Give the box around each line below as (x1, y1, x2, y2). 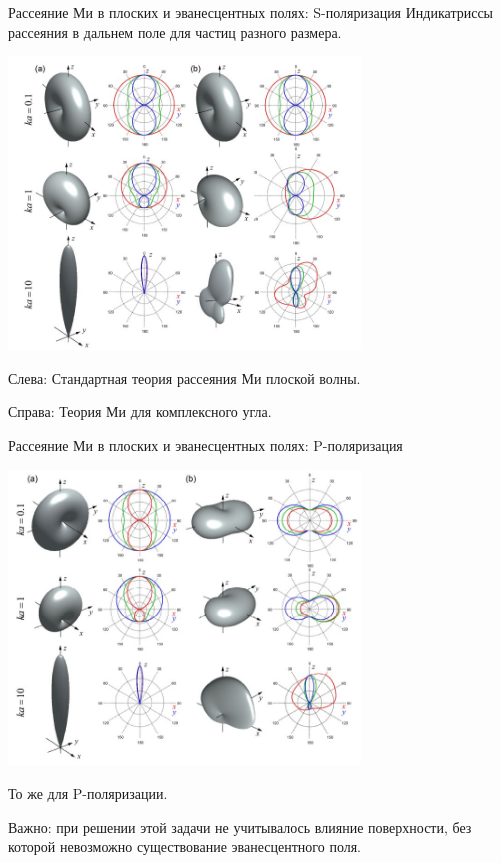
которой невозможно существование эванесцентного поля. (8, 836, 362, 857)
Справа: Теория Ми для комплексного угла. (8, 401, 272, 422)
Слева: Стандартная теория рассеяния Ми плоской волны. (8, 367, 361, 388)
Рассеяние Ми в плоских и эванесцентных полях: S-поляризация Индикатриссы (8, 2, 493, 22)
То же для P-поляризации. (8, 783, 168, 803)
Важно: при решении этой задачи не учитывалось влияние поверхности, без (8, 816, 472, 837)
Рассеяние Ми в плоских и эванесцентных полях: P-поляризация (8, 434, 403, 455)
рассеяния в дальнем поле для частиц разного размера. (8, 21, 342, 42)
